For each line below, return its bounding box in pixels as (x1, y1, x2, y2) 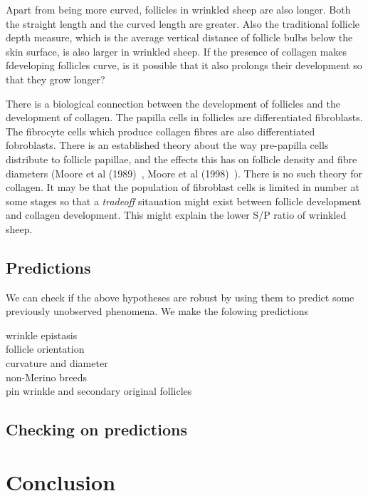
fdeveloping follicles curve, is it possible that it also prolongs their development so (6, 58, 362, 73)
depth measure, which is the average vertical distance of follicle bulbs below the (6, 30, 353, 45)
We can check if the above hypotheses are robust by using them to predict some (6, 289, 354, 304)
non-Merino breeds (6, 369, 88, 384)
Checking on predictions (6, 418, 187, 440)
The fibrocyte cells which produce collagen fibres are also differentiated (6, 123, 315, 138)
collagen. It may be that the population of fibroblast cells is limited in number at (6, 180, 359, 195)
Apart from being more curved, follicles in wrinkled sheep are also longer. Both (6, 2, 351, 16)
